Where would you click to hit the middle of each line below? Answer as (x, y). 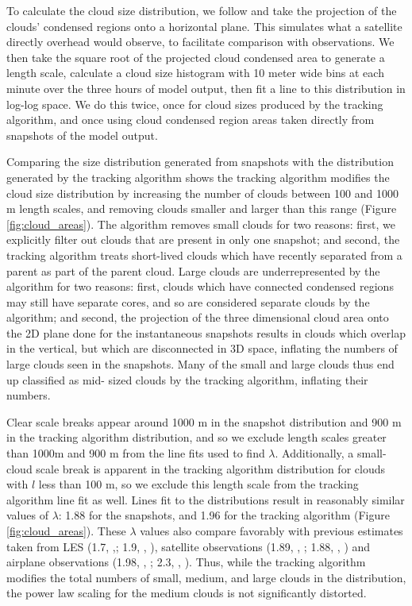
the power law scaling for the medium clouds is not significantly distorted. (187, 593)
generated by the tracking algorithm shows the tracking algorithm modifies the (198, 177)
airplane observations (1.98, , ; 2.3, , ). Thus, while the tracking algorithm (186, 562)
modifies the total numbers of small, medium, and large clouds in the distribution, (206, 577)
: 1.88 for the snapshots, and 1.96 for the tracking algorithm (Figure (224, 515)
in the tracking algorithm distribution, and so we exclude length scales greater (196, 437)
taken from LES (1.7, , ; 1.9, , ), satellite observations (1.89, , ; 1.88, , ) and (189, 546)
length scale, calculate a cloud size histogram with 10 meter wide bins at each (195, 73)
